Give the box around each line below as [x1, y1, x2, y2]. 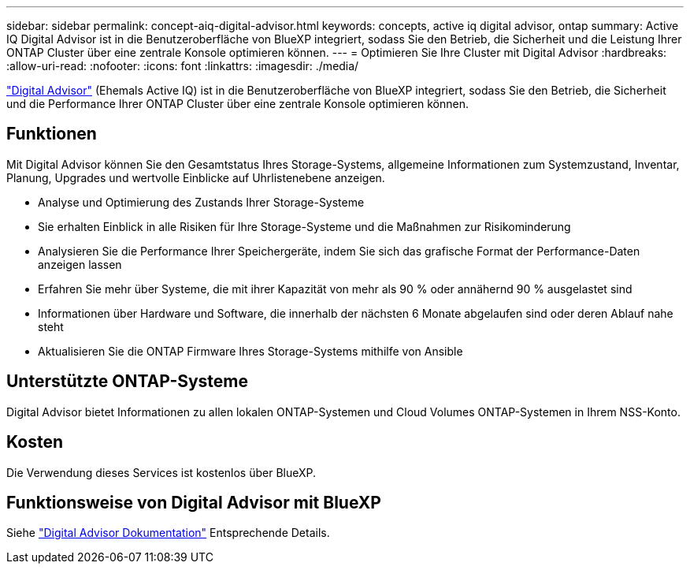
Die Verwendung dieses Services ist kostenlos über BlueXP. [6, 465, 317, 479]
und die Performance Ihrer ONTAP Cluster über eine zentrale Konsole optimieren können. [6, 97, 469, 110]
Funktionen [6, 124, 97, 144]
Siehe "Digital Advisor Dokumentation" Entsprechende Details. [6, 526, 330, 540]
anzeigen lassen [38, 257, 122, 271]
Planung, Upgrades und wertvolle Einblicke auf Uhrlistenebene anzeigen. [6, 170, 385, 184]
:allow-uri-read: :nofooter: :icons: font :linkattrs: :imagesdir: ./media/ [6, 59, 359, 73]
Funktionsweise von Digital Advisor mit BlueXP [6, 492, 381, 512]
